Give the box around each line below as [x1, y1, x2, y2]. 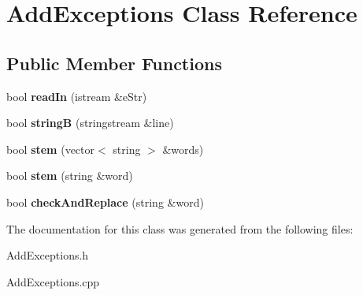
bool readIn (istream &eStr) [6, 88, 147, 104]
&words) [162, 140, 204, 157]
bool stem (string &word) [6, 167, 133, 184]
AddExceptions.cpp [6, 273, 100, 289]
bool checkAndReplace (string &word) [6, 193, 204, 210]
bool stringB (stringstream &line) [6, 114, 174, 131]
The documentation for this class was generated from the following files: [6, 220, 354, 237]
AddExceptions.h [6, 247, 89, 263]
